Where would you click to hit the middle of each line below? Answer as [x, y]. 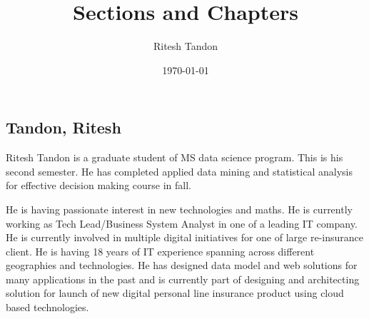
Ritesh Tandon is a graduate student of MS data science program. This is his [175, 157]
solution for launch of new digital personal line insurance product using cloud [175, 293]
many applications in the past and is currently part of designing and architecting [183, 279]
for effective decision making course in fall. [98, 185]
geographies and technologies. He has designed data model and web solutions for [182, 265]
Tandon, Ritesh [64, 127]
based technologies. [47, 307]
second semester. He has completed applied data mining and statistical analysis [179, 171]
